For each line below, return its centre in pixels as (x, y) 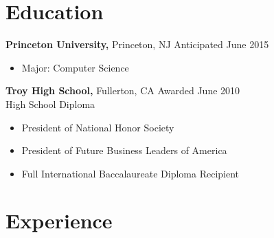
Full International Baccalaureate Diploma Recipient (130, 173)
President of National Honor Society (98, 127)
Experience (59, 220)
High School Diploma (50, 104)
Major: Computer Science (75, 67)
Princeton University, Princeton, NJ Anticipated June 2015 (137, 44)
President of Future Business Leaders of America (124, 150)
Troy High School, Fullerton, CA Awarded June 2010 (123, 90)
